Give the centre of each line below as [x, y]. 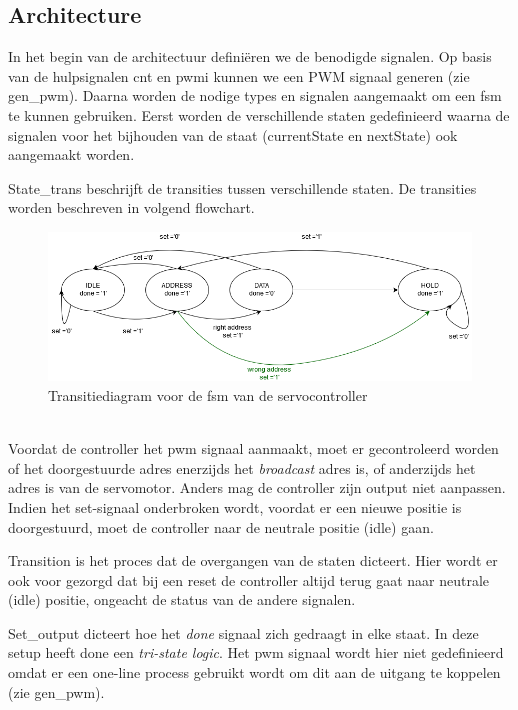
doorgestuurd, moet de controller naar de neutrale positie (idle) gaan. [221, 526]
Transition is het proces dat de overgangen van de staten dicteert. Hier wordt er [253, 560]
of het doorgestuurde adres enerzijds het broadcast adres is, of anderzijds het [242, 467]
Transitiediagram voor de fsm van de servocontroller [208, 394]
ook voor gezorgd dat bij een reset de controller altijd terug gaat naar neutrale [249, 579]
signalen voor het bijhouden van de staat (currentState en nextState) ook [233, 134]
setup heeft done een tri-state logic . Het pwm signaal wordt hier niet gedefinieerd [256, 652]
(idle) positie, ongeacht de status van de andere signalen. [182, 599]
